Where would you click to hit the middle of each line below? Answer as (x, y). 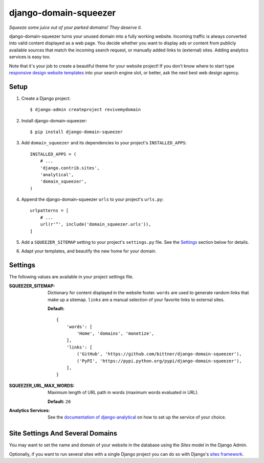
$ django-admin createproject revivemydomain (86, 110)
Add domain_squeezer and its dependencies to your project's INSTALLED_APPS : (104, 143)
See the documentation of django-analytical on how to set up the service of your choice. (137, 417)
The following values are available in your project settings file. (71, 277)
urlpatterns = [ (49, 211)
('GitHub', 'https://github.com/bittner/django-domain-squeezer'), (159, 354)
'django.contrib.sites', (70, 168)
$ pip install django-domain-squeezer (77, 132)
